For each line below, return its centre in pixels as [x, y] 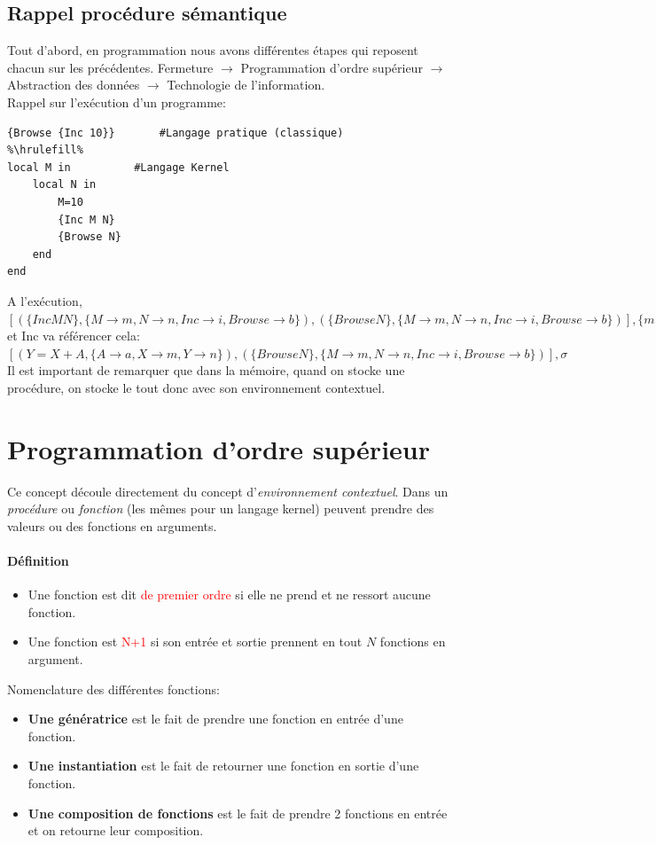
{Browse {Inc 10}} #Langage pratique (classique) [176, 133]
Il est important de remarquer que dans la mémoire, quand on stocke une [206, 370]
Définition [38, 560]
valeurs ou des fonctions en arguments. [112, 525]
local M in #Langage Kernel [118, 167]
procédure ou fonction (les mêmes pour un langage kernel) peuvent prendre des [221, 509]
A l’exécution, [45, 300]
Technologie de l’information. [246, 85]
